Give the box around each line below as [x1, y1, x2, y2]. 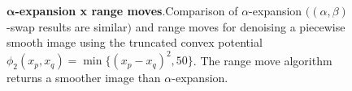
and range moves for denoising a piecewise [135, 18, 345, 35]
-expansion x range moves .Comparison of [15, 2, 238, 19]
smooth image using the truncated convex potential [7, 34, 263, 51]
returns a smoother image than [7, 69, 161, 86]
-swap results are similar [7, 18, 128, 35]
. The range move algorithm [193, 52, 332, 68]
